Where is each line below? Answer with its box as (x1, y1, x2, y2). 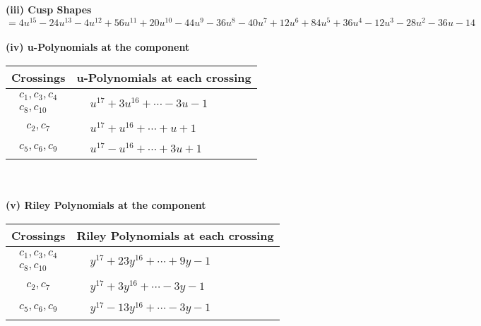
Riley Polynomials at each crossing (76, 227, 274, 243)
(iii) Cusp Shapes (6, 2, 92, 16)
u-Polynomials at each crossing (76, 68, 251, 85)
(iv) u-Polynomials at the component (6, 40, 190, 54)
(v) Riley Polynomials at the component (6, 198, 206, 212)
